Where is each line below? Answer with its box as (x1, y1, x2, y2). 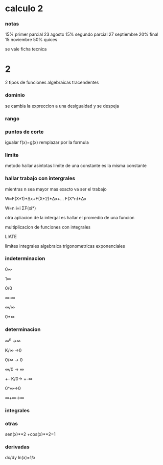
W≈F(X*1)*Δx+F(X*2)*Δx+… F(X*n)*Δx (5, 195, 87, 201)
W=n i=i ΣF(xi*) (5, 205, 36, 211)
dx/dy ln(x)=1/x (5, 455, 36, 461)
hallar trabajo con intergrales (5, 175, 75, 182)
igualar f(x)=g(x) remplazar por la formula (5, 139, 89, 145)
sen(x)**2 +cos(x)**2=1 (5, 431, 56, 437)
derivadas (5, 443, 30, 450)
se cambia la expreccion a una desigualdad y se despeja (5, 103, 119, 109)
